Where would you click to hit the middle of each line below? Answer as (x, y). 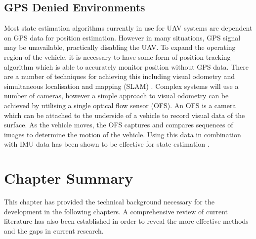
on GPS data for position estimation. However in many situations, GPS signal (122, 37)
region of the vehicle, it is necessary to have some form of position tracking (117, 57)
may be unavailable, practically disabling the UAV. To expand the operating (120, 47)
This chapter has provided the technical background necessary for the (109, 202)
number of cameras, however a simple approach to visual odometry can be (116, 96)
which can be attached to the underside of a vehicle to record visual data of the (125, 115)
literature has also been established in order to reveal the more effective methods (126, 221)
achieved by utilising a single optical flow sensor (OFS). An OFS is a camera (120, 105)
